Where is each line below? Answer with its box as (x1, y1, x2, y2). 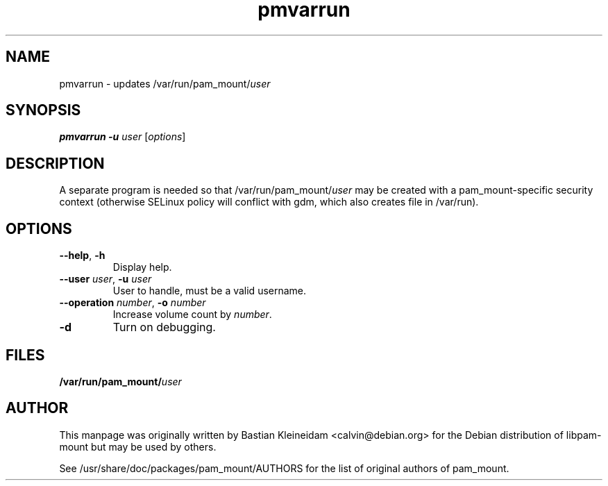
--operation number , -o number (59, 296, 206, 309)
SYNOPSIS (6, 101, 81, 119)
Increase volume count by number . (112, 308, 272, 321)
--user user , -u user (59, 273, 152, 285)
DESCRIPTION (6, 154, 105, 172)
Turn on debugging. (112, 320, 216, 335)
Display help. (112, 261, 172, 274)
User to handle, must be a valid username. (112, 285, 307, 297)
